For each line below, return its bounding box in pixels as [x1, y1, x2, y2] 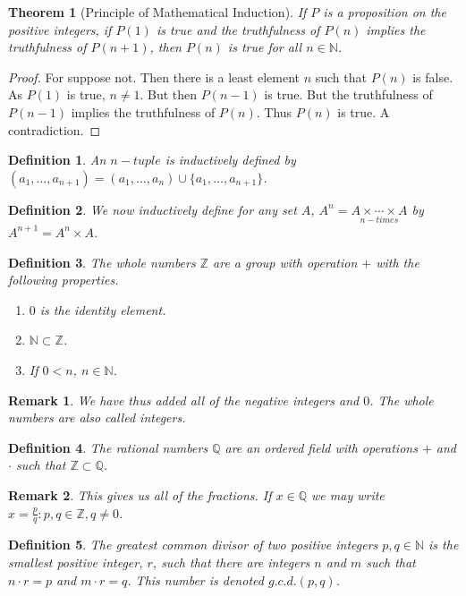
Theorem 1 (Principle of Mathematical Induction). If [8, 3, 307, 21]
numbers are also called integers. [8, 408, 186, 427]
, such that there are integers [152, 552, 310, 571]
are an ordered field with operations [225, 438, 418, 456]
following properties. [8, 270, 119, 289]
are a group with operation [213, 252, 358, 271]
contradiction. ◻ [8, 120, 101, 139]
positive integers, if [8, 20, 112, 38]
